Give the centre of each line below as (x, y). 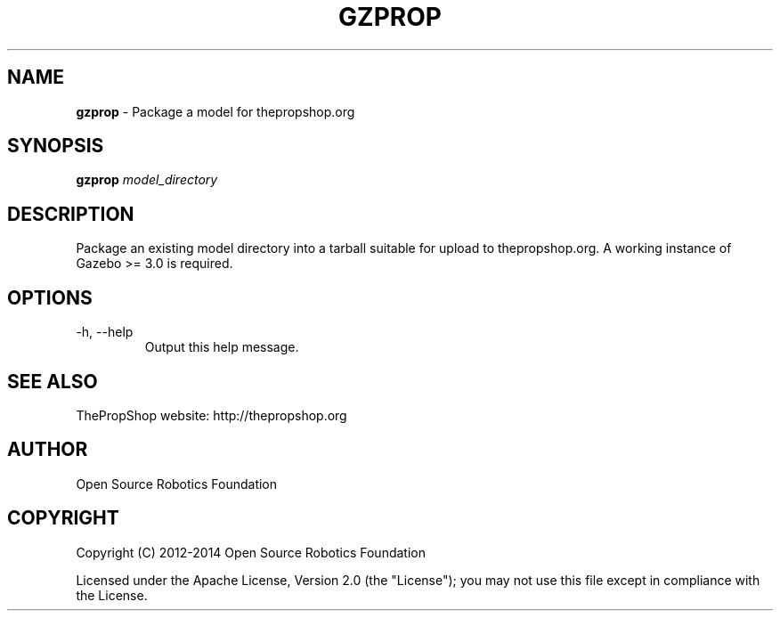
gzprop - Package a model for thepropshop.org (215, 111)
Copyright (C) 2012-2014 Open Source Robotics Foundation (251, 552)
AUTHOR (48, 450)
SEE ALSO (53, 381)
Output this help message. (222, 347)
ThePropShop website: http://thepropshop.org (211, 415)
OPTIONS (50, 297)
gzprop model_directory (147, 180)
